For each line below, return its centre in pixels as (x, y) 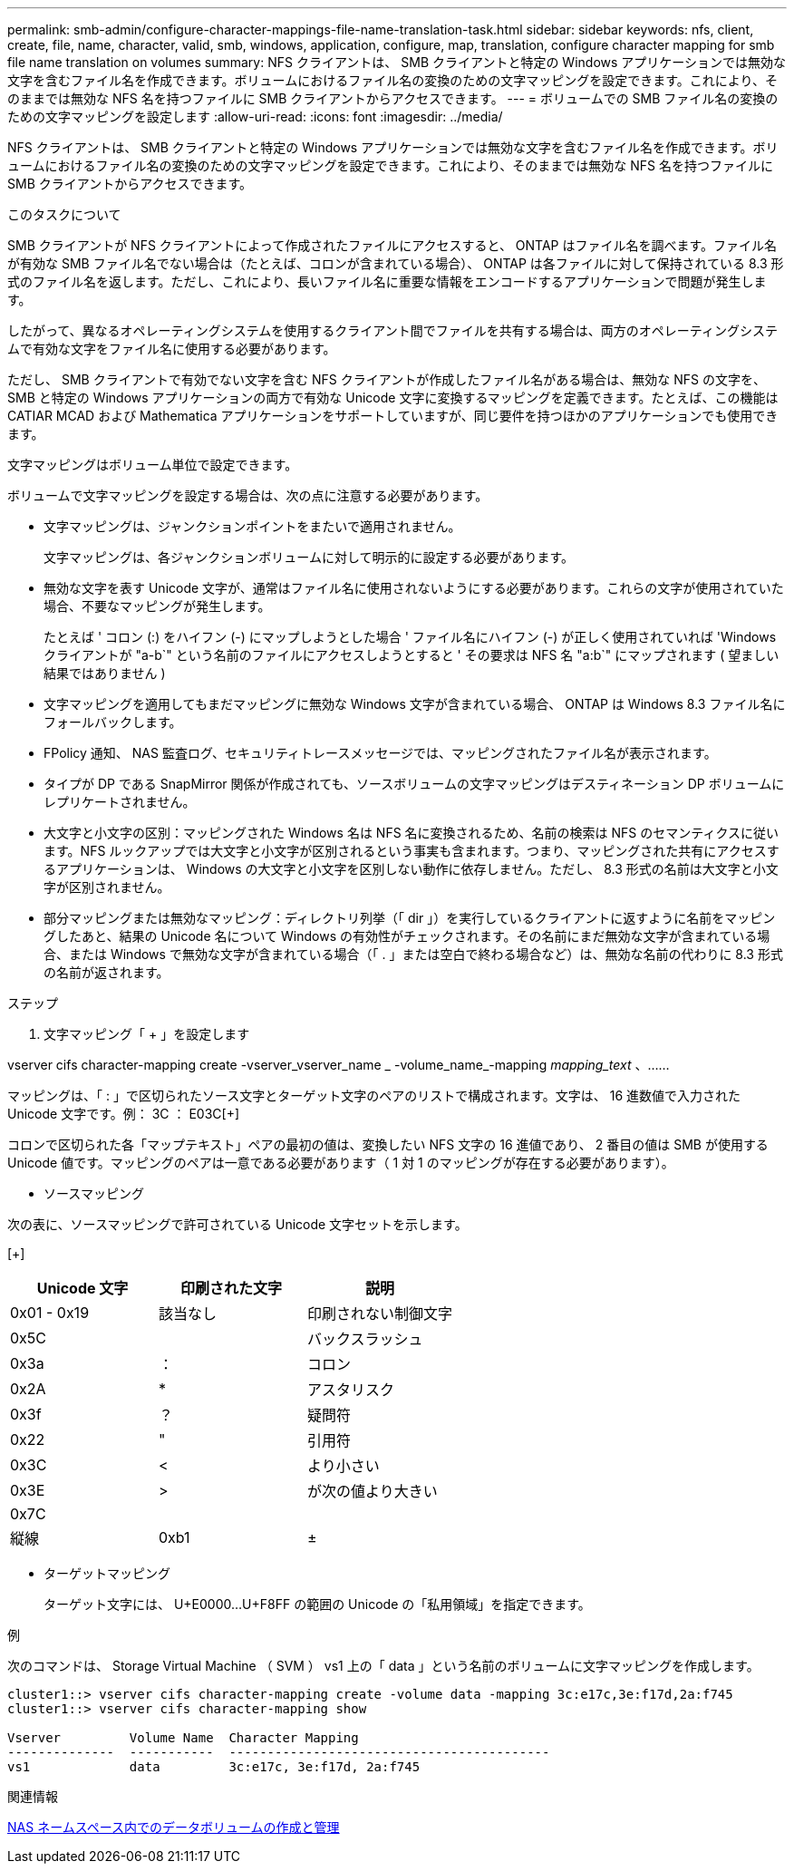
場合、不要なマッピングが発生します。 (157, 606)
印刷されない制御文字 (380, 1314)
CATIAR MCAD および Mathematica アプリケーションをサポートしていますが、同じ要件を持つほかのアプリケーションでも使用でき (393, 416)
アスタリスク (351, 1390)
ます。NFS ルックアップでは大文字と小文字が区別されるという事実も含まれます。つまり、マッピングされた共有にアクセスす (412, 851)
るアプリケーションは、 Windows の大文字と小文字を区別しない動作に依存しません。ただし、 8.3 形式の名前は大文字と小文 (411, 869)
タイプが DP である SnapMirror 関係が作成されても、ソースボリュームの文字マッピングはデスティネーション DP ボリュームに (414, 784)
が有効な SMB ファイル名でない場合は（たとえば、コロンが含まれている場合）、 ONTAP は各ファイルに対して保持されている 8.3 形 (396, 263)
